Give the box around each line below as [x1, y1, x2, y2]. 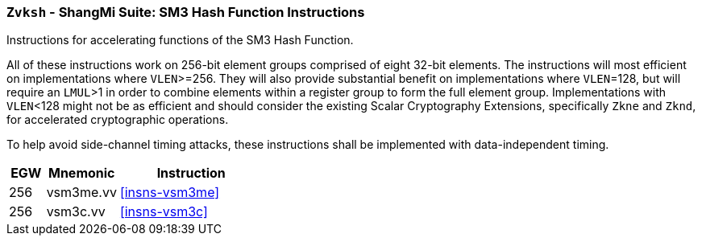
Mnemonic [48, 165, 115, 182]
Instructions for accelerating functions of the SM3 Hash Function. [6, 33, 354, 47]
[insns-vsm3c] [119, 203, 208, 220]
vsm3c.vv [46, 203, 106, 220]
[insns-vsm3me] [119, 184, 220, 201]
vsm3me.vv [46, 184, 117, 201]
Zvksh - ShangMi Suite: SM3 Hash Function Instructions [6, 4, 365, 20]
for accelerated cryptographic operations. [6, 113, 229, 127]
